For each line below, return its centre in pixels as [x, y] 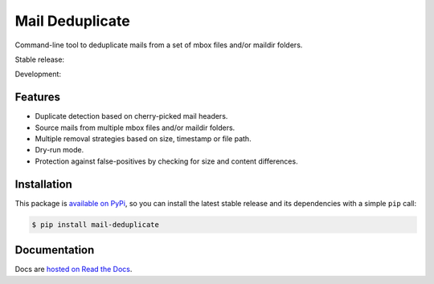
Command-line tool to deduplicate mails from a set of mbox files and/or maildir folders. [159, 45]
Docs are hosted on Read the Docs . [74, 270]
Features [37, 97]
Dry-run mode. [59, 150]
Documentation [55, 250]
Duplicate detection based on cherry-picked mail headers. [131, 116]
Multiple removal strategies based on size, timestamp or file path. [143, 139]
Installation [43, 184]
